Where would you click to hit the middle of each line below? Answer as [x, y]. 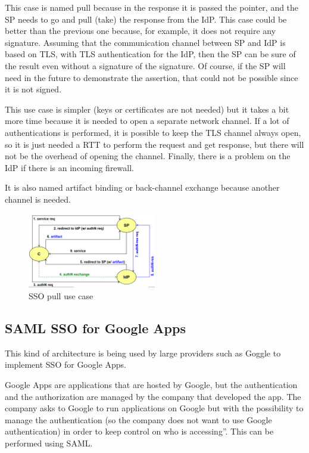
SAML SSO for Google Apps [95, 328]
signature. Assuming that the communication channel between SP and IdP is [145, 42]
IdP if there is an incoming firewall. [69, 167]
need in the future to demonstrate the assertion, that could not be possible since [152, 77]
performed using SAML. [49, 443]
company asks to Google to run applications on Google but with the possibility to [154, 408]
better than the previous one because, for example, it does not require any [141, 31]
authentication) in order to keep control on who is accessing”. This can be [139, 431]
